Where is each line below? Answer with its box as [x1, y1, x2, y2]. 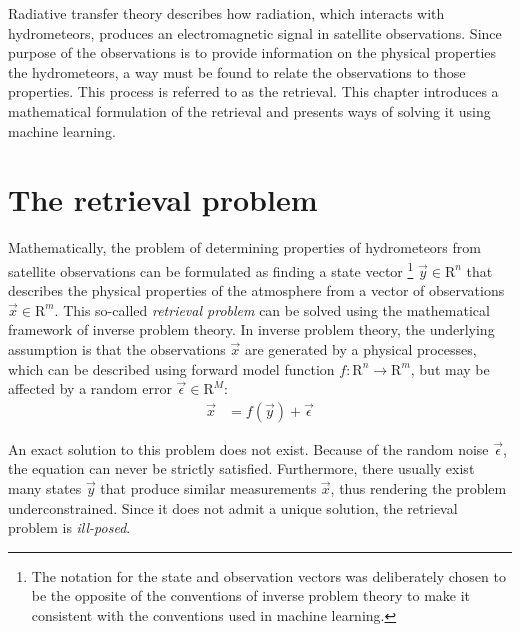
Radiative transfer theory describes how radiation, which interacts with [8, 3, 445, 23]
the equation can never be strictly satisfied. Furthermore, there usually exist [8, 458, 475, 479]
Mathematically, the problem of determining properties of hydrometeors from [8, 237, 481, 258]
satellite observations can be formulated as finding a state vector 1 [8, 257, 414, 281]
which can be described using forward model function [8, 358, 335, 379]
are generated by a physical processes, [244, 338, 477, 359]
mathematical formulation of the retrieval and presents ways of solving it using [8, 100, 491, 121]
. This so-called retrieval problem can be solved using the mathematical [54, 299, 490, 320]
